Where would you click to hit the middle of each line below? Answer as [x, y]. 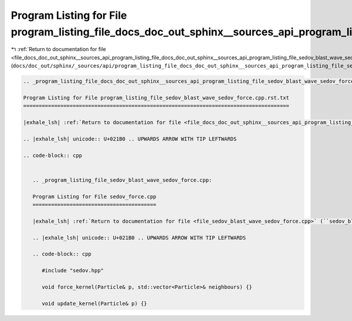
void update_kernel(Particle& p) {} [94, 303]
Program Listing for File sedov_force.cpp [94, 196]
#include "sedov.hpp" [73, 271]
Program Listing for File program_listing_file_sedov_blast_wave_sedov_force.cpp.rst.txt [156, 98]
